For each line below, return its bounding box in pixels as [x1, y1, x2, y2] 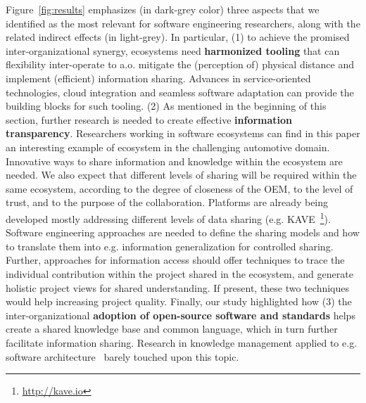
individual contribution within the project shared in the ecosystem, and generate [6, 266, 353, 281]
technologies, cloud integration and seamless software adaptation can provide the [6, 84, 354, 99]
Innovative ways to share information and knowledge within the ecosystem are [6, 153, 343, 168]
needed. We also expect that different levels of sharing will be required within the [6, 167, 357, 182]
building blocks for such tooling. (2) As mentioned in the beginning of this [6, 98, 327, 113]
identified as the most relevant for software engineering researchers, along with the [6, 15, 360, 30]
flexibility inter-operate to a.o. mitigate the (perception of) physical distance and [6, 57, 354, 72]
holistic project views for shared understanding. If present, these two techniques [6, 280, 350, 295]
